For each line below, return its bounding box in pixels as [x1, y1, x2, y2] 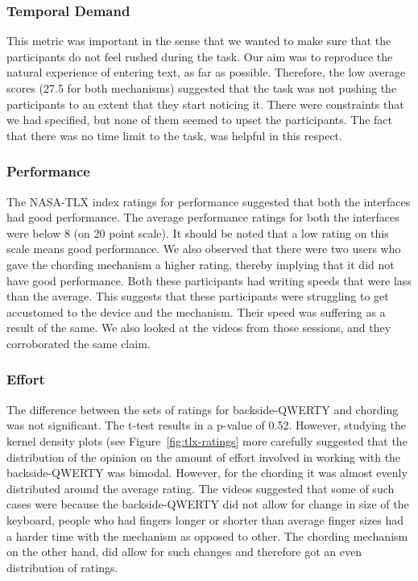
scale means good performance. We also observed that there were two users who [6, 240, 401, 257]
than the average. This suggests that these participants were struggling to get [6, 288, 389, 305]
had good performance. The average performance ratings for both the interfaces [6, 209, 399, 226]
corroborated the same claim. [6, 334, 151, 351]
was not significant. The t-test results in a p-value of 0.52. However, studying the [6, 417, 406, 434]
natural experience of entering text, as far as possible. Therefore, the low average [6, 64, 406, 81]
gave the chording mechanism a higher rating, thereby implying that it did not [6, 255, 395, 272]
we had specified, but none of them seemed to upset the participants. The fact [6, 111, 393, 128]
